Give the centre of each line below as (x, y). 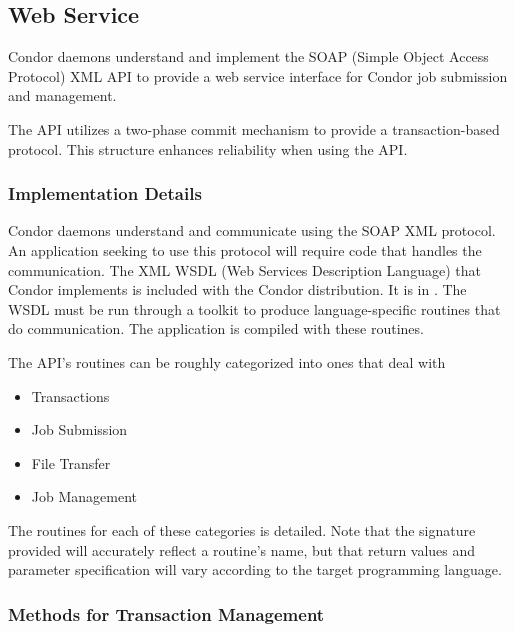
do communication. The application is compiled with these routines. (216, 328)
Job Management (84, 496)
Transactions (70, 395)
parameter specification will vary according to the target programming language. (255, 569)
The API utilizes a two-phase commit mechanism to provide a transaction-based (254, 128)
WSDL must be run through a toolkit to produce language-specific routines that (254, 308)
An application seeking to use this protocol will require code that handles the (245, 249)
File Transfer (71, 462)
